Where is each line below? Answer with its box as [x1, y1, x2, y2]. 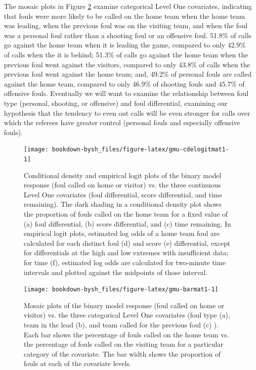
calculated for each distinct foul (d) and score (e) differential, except [24, 237, 230, 248]
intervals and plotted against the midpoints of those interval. [24, 267, 208, 277]
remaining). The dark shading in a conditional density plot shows [24, 199, 222, 209]
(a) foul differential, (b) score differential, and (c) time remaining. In [24, 218, 231, 229]
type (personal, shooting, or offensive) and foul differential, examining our [4, 97, 228, 108]
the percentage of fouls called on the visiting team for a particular [24, 339, 223, 349]
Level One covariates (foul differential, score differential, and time [24, 189, 222, 199]
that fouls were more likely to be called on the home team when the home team [4, 10, 245, 21]
